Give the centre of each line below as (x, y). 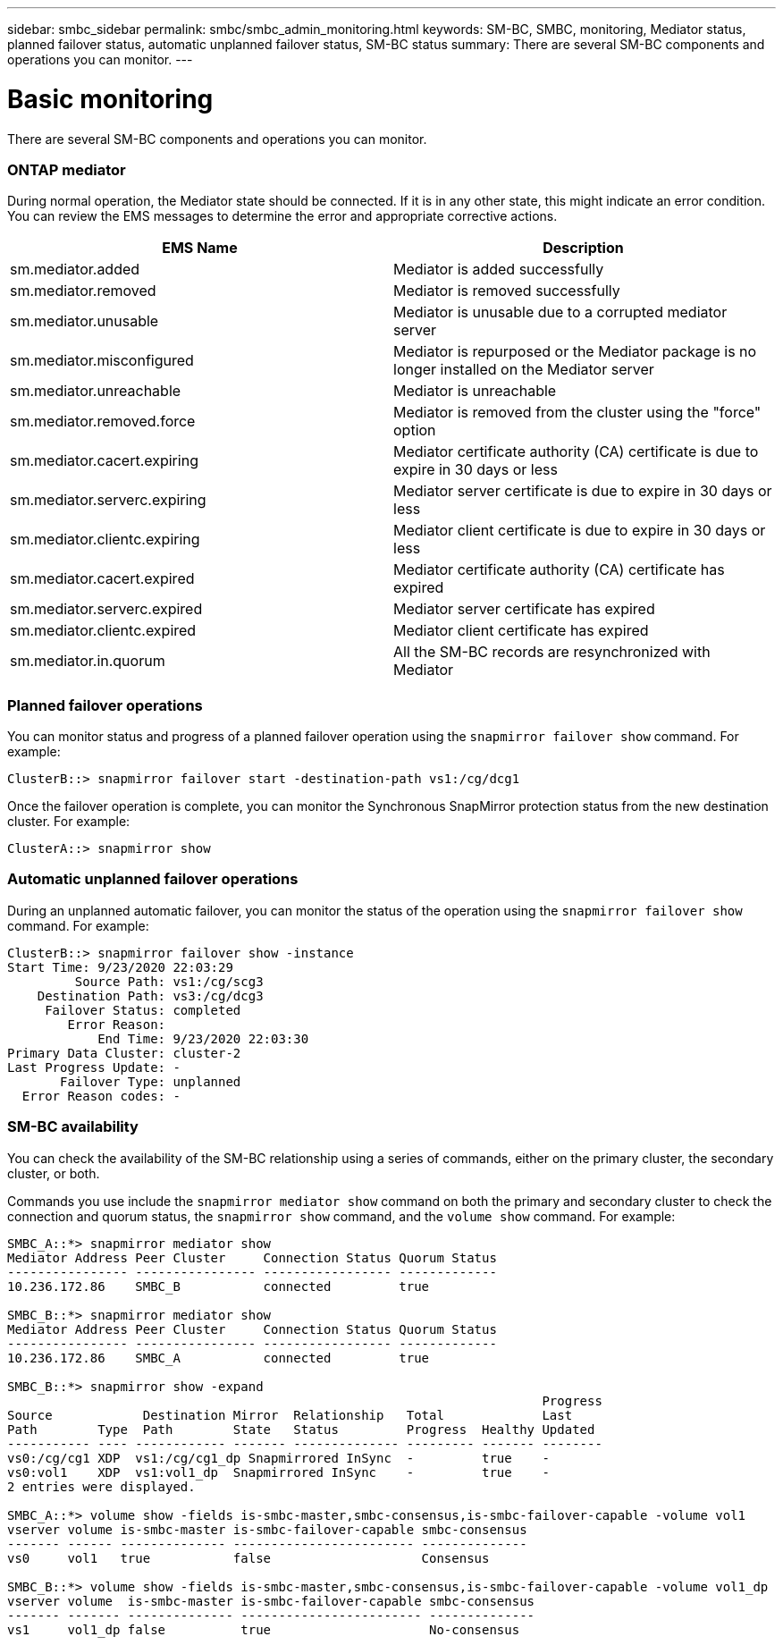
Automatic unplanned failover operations (153, 879)
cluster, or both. (54, 1173)
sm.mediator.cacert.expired (102, 579)
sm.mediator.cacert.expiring (104, 461)
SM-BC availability (73, 1127)
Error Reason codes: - (101, 1096)
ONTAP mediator (67, 169)
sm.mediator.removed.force (103, 422)
